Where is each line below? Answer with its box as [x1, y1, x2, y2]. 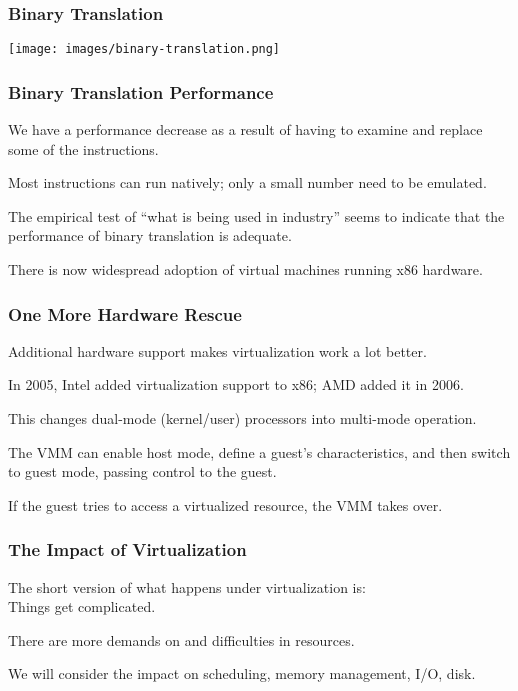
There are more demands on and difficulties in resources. [8, 629, 355, 650]
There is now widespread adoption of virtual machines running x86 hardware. [8, 259, 483, 280]
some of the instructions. [8, 138, 159, 159]
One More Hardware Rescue [8, 301, 242, 326]
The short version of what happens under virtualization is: [8, 576, 366, 597]
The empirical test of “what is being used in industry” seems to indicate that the [8, 205, 505, 226]
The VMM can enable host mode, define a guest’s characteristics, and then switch [8, 441, 511, 462]
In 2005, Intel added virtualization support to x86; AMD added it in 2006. [8, 374, 464, 395]
